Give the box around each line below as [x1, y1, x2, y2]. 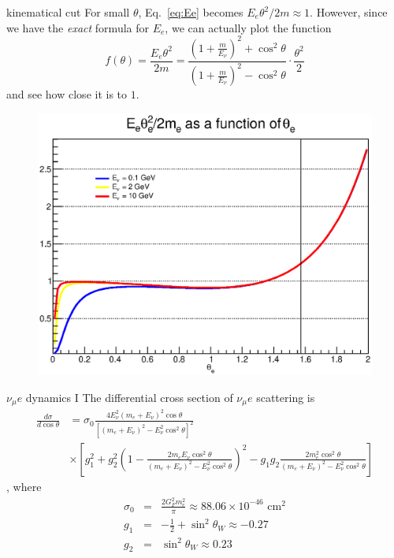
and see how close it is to [6, 86, 128, 102]
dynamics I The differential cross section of [25, 389, 233, 405]
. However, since [310, 4, 388, 20]
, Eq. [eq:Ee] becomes [138, 4, 243, 20]
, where [6, 478, 42, 494]
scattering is [256, 389, 315, 405]
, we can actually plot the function [165, 19, 332, 35]
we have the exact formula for [6, 19, 149, 35]
